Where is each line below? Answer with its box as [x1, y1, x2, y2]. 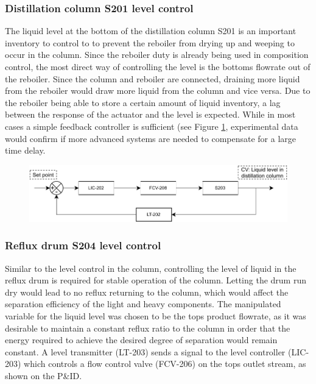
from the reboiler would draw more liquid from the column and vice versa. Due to [5, 84, 311, 97]
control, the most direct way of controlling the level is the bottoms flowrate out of [5, 60, 311, 73]
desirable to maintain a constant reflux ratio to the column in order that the [5, 321, 290, 334]
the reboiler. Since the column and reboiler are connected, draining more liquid [5, 72, 300, 85]
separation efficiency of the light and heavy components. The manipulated [5, 297, 281, 310]
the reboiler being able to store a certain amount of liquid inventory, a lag [5, 96, 281, 108]
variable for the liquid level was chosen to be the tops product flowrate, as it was [5, 309, 306, 322]
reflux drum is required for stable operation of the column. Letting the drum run [5, 274, 306, 286]
